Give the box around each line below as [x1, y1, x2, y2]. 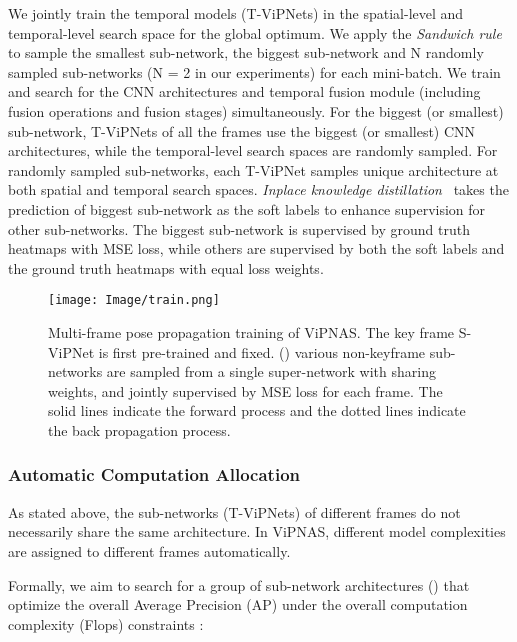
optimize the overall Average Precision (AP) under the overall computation [8, 594, 468, 615]
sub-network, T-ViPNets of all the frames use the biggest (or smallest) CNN [8, 120, 476, 141]
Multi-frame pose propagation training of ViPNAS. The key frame [48, 321, 455, 342]
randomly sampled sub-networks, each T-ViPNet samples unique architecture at [8, 159, 499, 180]
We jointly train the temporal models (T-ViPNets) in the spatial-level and [8, 3, 464, 23]
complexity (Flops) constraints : [8, 613, 204, 634]
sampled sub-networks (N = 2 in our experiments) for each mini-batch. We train [8, 61, 501, 82]
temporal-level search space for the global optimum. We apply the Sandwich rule [8, 22, 502, 43]
